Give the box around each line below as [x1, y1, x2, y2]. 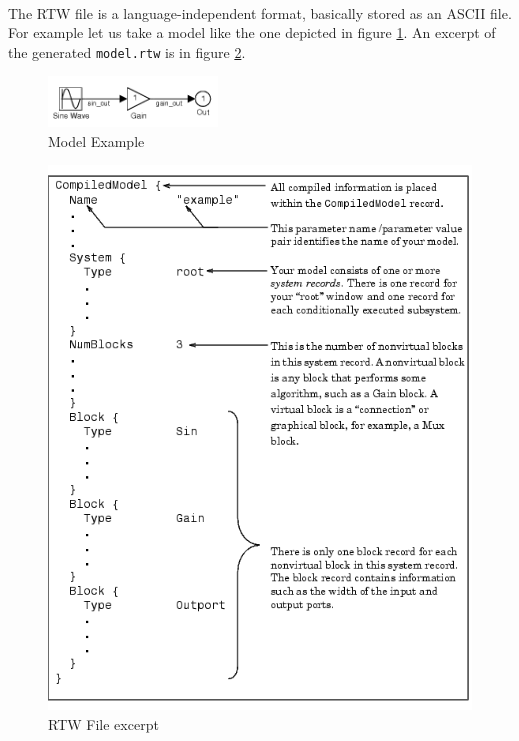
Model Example [48, 130, 145, 151]
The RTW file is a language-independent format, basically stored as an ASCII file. [8, 2, 512, 23]
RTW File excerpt [48, 713, 159, 734]
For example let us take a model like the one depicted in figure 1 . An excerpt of [8, 22, 496, 43]
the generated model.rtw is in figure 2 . [8, 41, 246, 62]
